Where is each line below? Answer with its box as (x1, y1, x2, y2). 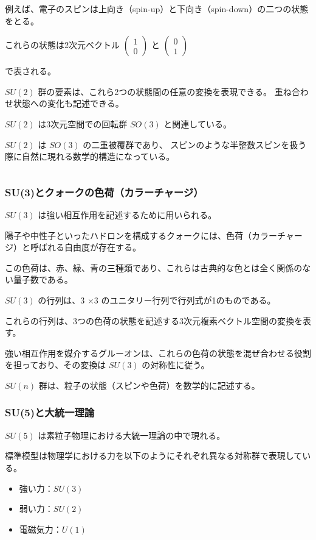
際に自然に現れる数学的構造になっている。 (5, 150, 175, 163)
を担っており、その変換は (5, 358, 106, 371)
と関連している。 (163, 117, 232, 130)
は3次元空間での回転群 (38, 117, 128, 130)
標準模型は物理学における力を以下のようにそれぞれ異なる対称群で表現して (5, 449, 303, 462)
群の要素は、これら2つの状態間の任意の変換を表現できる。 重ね (38, 85, 292, 98)
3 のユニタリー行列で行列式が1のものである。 (94, 293, 276, 306)
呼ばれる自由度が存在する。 (30, 241, 141, 254)
